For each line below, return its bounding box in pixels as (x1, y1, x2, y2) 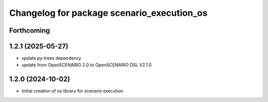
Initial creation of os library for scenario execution (21, 88, 124, 94)
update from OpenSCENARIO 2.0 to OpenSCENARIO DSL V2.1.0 (21, 62, 152, 68)
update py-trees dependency (21, 55, 81, 61)
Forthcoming (9, 26, 50, 35)
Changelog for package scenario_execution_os (9, 7, 208, 18)
